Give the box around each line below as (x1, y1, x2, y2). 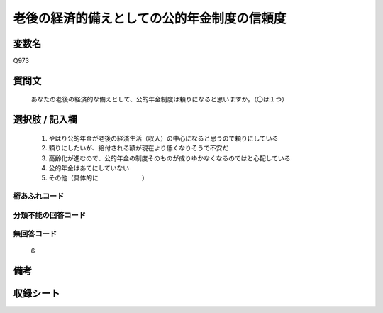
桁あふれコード (13, 192, 65, 202)
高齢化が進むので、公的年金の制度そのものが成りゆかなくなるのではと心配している (48, 153, 291, 163)
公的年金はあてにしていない (48, 164, 130, 172)
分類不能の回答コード (13, 210, 87, 220)
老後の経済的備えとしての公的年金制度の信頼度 (13, 11, 287, 26)
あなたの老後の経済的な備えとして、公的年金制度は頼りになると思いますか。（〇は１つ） (30, 95, 289, 104)
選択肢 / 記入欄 (13, 114, 78, 126)
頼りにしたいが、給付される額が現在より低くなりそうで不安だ (48, 144, 229, 153)
